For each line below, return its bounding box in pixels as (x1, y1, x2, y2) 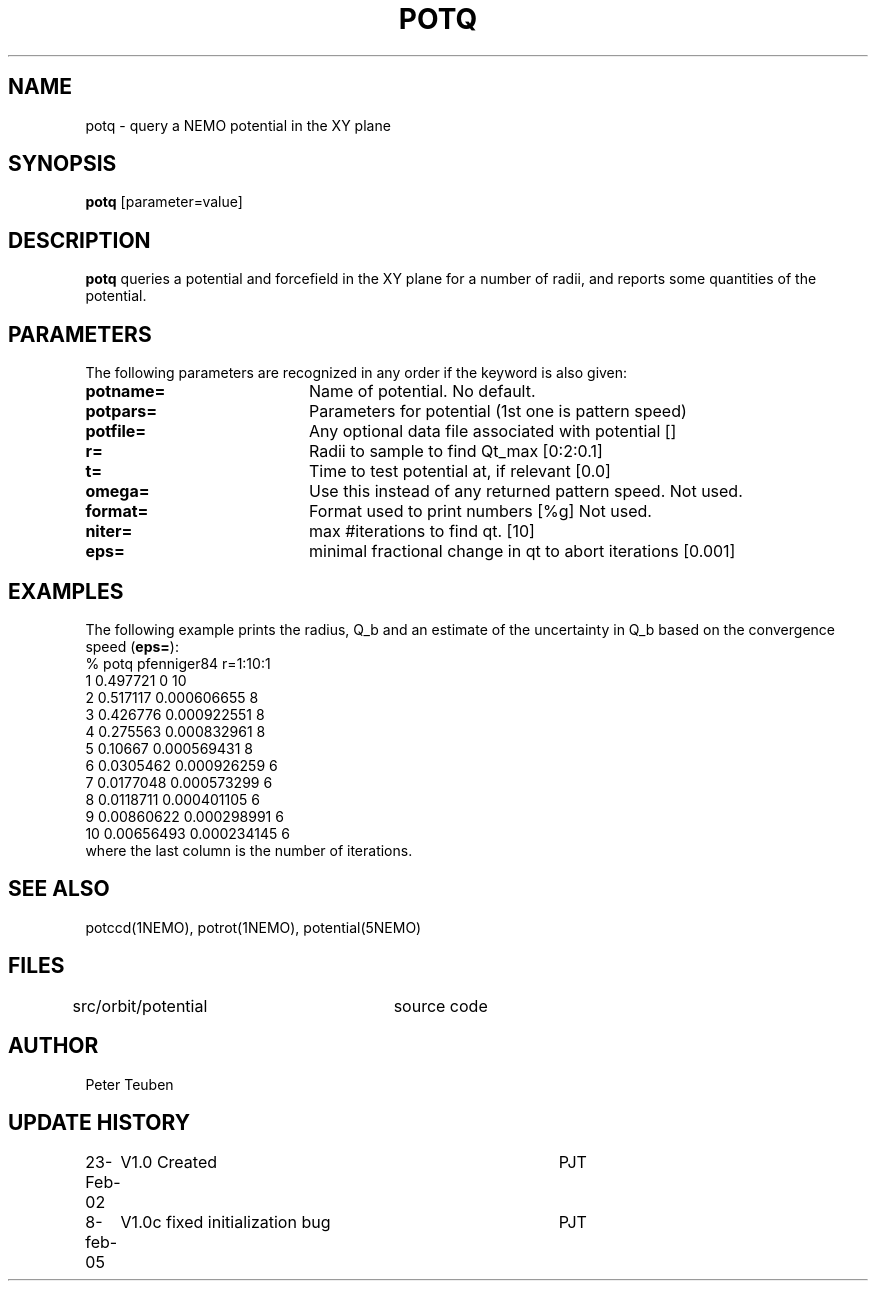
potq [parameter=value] (85, 193, 243, 211)
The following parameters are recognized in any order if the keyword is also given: (85, 364, 628, 382)
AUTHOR (8, 1033, 99, 1059)
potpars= (85, 401, 158, 422)
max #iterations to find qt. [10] (308, 521, 535, 542)
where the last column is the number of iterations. (85, 841, 413, 859)
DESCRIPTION (8, 227, 151, 253)
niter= (85, 521, 133, 542)
